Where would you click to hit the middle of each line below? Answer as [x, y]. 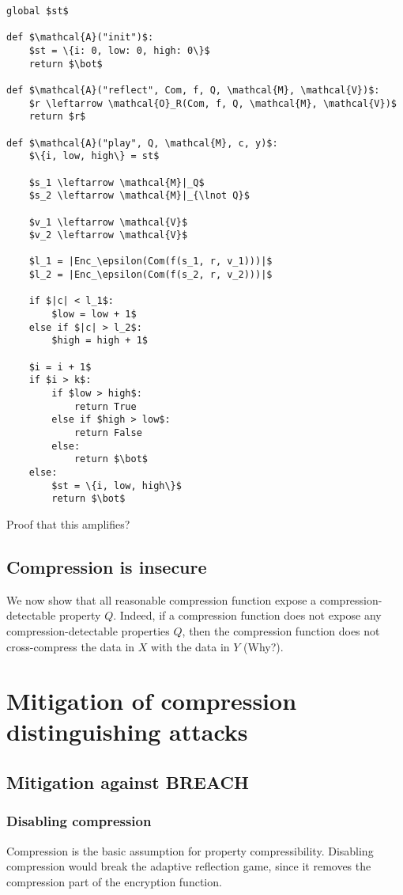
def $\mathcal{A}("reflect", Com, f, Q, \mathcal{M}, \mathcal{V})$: [193, 90]
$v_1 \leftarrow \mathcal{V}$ [108, 222]
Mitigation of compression [152, 701]
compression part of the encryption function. [114, 881]
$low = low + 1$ [94, 315]
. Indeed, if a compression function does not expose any [247, 615]
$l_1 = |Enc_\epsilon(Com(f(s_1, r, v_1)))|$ [151, 262]
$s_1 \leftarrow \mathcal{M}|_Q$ [117, 182]
